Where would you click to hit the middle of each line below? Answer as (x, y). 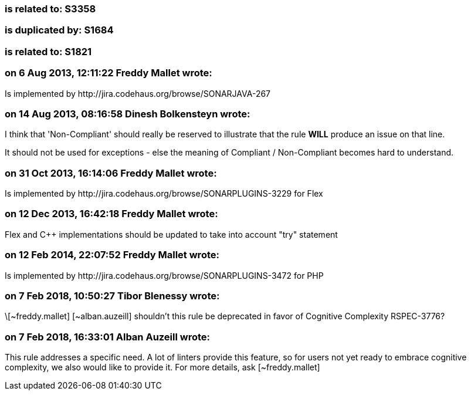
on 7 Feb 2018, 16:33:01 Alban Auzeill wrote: (108, 337)
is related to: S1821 (48, 51)
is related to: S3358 (50, 9)
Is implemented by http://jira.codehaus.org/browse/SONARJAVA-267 (138, 93)
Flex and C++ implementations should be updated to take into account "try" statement (171, 234)
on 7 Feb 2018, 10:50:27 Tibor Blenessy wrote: (112, 296)
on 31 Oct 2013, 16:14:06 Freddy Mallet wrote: (111, 173)
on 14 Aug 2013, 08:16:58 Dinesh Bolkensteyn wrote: (128, 114)
